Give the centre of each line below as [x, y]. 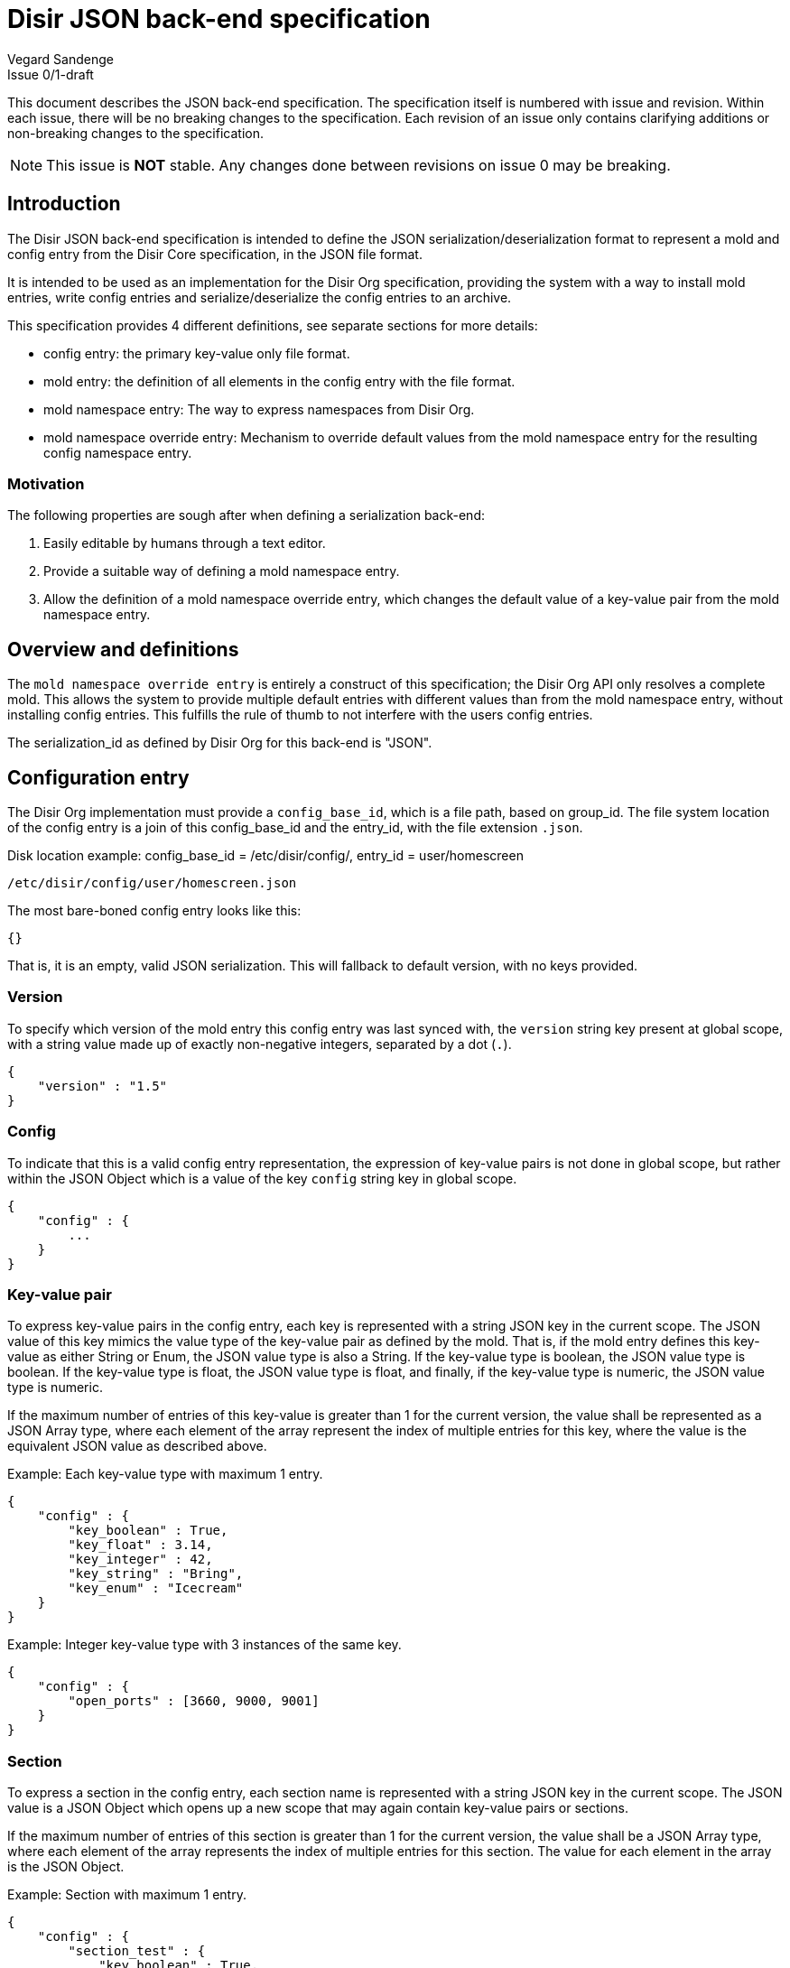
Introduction [64, 204]
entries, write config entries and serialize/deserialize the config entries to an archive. [260, 297]
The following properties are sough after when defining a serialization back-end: [246, 515]
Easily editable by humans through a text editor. [185, 543]
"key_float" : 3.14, [140, 1545]
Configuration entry [98, 777]
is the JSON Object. [66, 1867]
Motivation [46, 483]
